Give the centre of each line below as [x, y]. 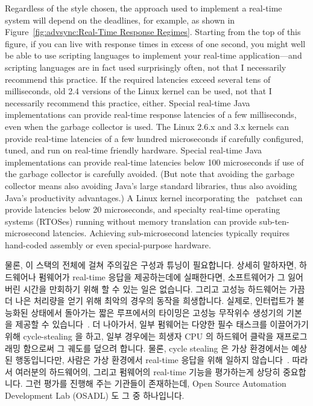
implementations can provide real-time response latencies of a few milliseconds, [151, 114]
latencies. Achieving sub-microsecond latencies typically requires [171, 233]
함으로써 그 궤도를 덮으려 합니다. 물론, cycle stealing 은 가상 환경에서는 [156, 348]
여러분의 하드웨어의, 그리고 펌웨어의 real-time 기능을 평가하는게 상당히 [148, 371]
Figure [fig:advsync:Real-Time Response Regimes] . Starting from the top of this [153, 32]
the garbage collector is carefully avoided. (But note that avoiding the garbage [150, 174]
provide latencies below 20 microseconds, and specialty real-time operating [143, 209]
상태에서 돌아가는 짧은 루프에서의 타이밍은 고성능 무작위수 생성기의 [157, 312]
